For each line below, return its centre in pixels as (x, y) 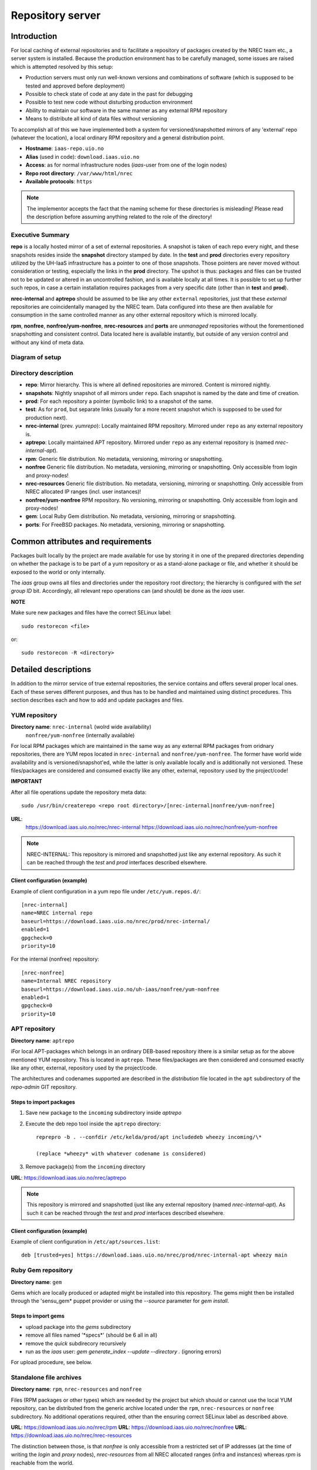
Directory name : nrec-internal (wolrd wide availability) (81, 727)
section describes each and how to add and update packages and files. (97, 700)
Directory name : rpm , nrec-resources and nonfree (76, 1389)
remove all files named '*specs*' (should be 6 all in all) (92, 1335)
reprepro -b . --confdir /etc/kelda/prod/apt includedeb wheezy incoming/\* (149, 1137)
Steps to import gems (38, 1316)
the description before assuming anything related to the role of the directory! (119, 217)
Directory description (42, 373)
